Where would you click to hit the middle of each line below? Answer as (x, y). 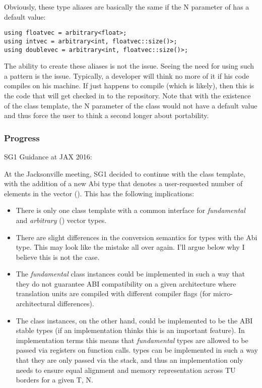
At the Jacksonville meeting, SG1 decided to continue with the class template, (125, 173)
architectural (36, 303)
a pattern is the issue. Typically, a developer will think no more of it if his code (127, 75)
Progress (22, 137)
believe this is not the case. (58, 257)
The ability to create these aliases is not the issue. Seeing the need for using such (129, 66)
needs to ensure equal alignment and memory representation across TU (126, 370)
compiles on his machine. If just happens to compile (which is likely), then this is (129, 86)
